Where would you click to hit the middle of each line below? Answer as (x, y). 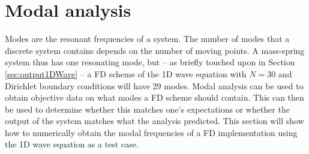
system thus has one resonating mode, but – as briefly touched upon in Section (150, 62)
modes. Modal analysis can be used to (234, 85)
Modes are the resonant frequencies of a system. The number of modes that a (147, 39)
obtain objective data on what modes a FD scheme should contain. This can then (154, 97)
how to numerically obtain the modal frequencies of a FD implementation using (151, 132)
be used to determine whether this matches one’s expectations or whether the (147, 109)
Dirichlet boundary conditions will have (77, 85)
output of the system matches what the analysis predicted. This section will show (154, 121)
